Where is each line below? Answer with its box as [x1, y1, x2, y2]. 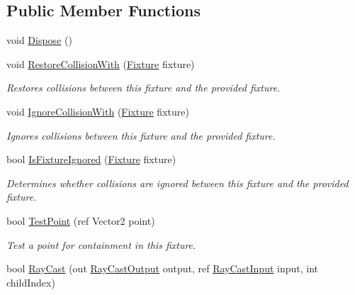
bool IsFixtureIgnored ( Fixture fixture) [6, 152, 176, 167]
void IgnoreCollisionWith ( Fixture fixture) [6, 104, 189, 118]
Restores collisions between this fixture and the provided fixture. [6, 80, 281, 95]
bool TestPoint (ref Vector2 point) [6, 213, 155, 228]
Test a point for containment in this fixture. [6, 237, 196, 252]
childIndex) [6, 274, 55, 289]
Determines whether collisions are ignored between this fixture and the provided [6, 175, 349, 190]
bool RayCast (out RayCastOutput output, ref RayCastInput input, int [6, 261, 319, 276]
